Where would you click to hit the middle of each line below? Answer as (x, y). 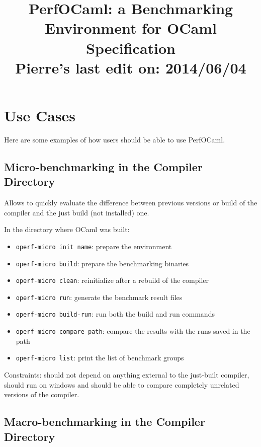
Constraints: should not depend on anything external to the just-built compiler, (127, 375)
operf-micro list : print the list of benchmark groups (100, 358)
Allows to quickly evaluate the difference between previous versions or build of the (131, 203)
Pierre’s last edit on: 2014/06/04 (131, 67)
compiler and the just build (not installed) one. (77, 212)
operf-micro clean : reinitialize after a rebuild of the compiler (112, 280)
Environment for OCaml (131, 28)
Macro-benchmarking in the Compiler (105, 422)
